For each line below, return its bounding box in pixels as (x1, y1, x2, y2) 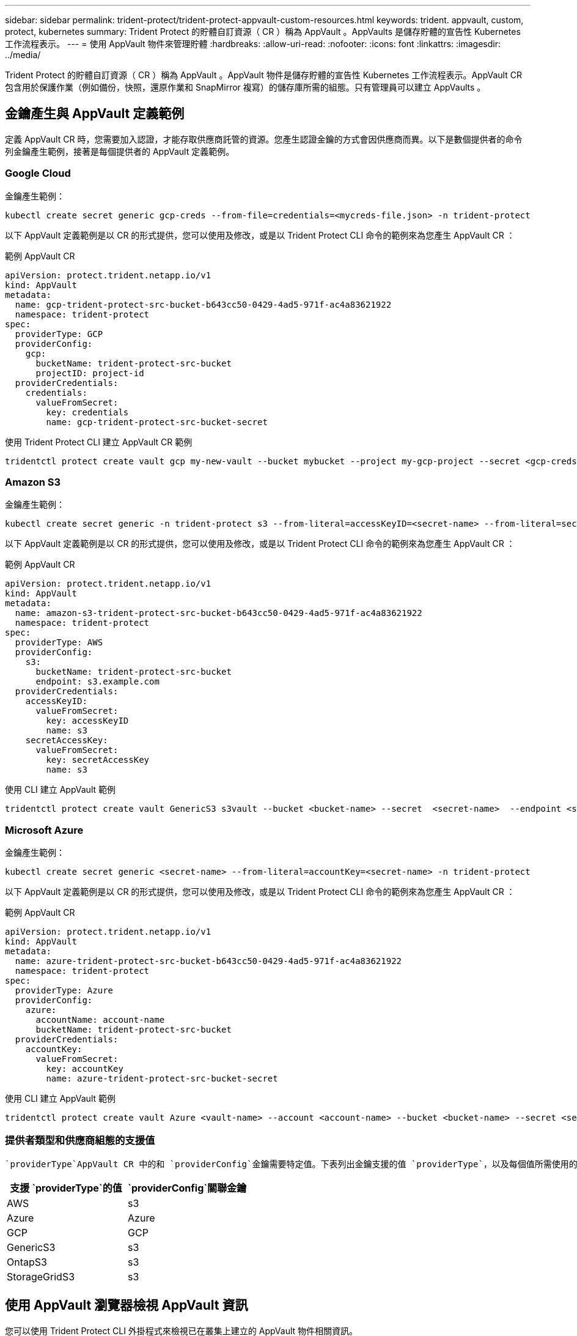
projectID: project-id (35, 368, 144, 378)
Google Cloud (5, 167, 71, 180)
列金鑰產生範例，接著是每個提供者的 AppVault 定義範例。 (5, 146, 235, 157)
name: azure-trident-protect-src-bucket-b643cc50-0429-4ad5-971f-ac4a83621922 (15, 956, 402, 967)
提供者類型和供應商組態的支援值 (5, 1134, 155, 1147)
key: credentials (46, 407, 129, 417)
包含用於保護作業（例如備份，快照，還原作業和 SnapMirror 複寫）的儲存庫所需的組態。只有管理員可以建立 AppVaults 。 (5, 82, 486, 92)
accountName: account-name (35, 1015, 165, 1025)
